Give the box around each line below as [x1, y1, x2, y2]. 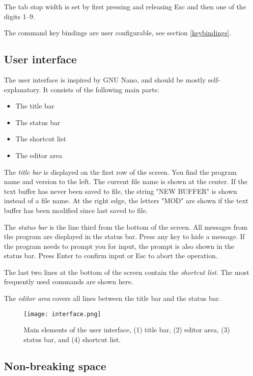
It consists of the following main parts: [43, 84, 159, 94]
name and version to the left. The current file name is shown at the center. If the [4, 176, 248, 187]
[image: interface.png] [24, 310, 101, 318]
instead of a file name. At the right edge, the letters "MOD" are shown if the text [4, 195, 249, 206]
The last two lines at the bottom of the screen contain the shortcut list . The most [4, 267, 250, 277]
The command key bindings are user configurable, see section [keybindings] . [4, 27, 231, 38]
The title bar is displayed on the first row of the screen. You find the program [4, 166, 237, 177]
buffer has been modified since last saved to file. [4, 205, 148, 215]
